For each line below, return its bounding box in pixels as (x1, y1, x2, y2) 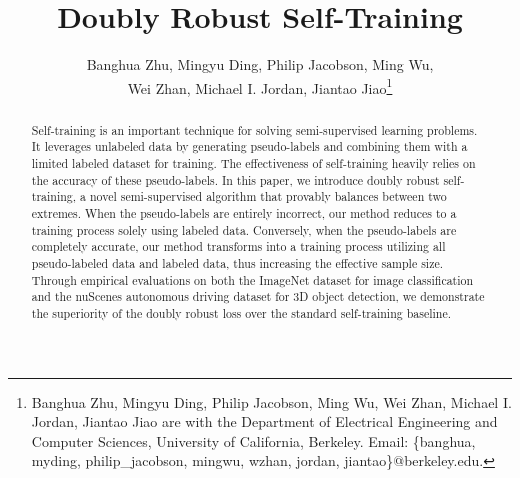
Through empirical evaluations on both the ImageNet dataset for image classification (31, 271, 474, 288)
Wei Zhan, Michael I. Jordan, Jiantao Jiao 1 (127, 74, 393, 98)
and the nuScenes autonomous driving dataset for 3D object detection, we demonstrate (31, 288, 485, 305)
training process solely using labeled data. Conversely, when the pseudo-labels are (31, 221, 457, 238)
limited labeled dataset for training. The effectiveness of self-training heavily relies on (31, 155, 476, 172)
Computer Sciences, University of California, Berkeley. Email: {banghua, (31, 430, 476, 451)
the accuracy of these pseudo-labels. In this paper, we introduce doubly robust (31, 171, 440, 188)
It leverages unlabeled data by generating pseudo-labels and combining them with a (31, 138, 468, 155)
